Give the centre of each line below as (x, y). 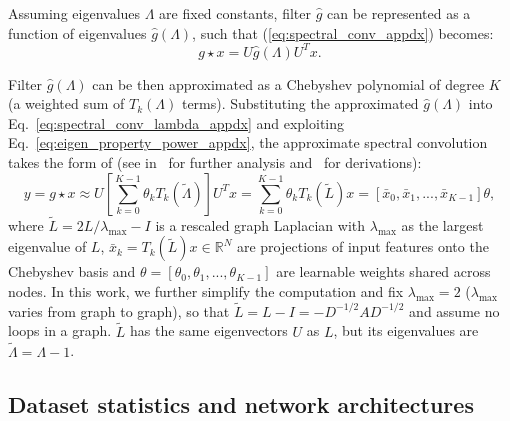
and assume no (454, 310)
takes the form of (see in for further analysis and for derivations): (215, 162)
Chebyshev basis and (72, 271)
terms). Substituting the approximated (300, 103)
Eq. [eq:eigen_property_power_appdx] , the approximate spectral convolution (248, 142)
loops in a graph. (60, 330)
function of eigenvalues (77, 32)
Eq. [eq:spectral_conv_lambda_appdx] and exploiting (176, 122)
